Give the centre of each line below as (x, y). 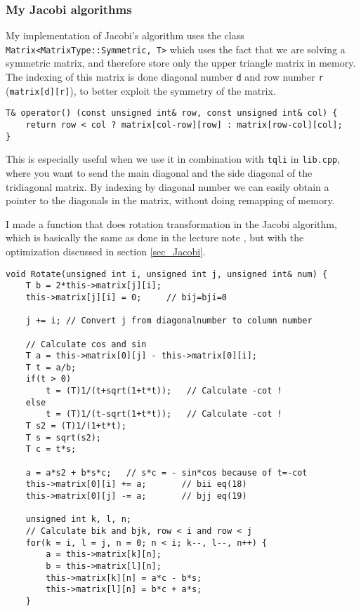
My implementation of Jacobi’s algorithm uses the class (125, 35)
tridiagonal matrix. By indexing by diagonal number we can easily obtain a (168, 186)
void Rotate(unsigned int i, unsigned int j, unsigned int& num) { (167, 274)
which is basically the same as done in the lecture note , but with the (155, 237)
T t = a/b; (51, 367)
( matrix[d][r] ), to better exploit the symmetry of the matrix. (141, 90)
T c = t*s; (51, 449)
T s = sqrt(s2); (64, 437)
